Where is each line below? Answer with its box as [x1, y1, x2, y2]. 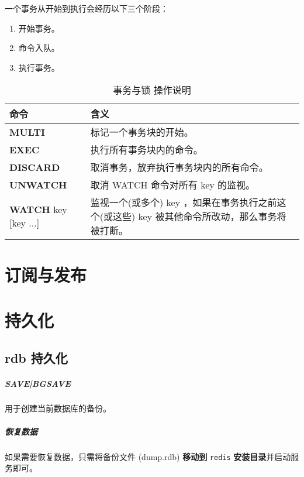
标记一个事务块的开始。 [90, 125, 194, 139]
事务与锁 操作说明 [113, 83, 191, 97]
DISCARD [9, 160, 60, 174]
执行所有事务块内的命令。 [90, 143, 203, 157]
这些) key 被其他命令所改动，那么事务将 [112, 210, 286, 224]
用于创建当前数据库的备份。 [5, 402, 111, 414]
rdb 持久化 [5, 348, 68, 366]
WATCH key [9, 203, 67, 217]
